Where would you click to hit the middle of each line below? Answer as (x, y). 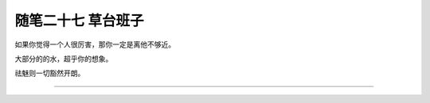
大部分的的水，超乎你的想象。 (64, 59)
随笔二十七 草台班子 (79, 21)
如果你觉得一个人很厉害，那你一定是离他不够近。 (95, 44)
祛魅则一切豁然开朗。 (50, 73)
